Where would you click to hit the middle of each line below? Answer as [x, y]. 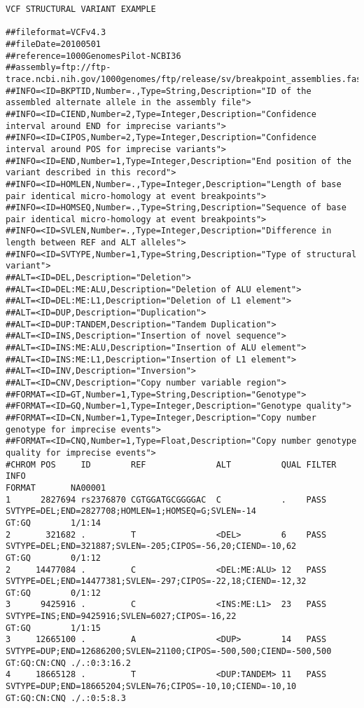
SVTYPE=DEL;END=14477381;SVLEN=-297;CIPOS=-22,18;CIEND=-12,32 [156, 581]
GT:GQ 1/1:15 [54, 628]
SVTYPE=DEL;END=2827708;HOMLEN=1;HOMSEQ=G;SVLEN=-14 [131, 511]
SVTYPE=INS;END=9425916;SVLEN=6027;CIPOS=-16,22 [121, 617]
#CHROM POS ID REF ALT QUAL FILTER [171, 464]
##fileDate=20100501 [54, 44]
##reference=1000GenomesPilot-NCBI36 [93, 56]
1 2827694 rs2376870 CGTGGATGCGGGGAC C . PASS [166, 499]
